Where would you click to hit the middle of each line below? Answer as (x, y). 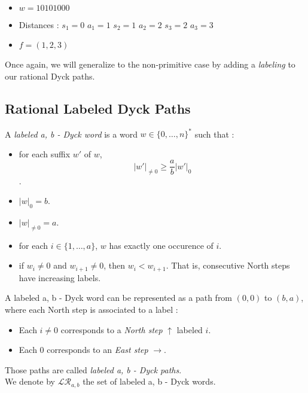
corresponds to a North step (112, 329)
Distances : (39, 24)
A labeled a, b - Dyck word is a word (71, 134)
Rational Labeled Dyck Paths (98, 108)
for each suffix (45, 153)
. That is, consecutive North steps (228, 265)
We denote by (30, 381)
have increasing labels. (60, 277)
